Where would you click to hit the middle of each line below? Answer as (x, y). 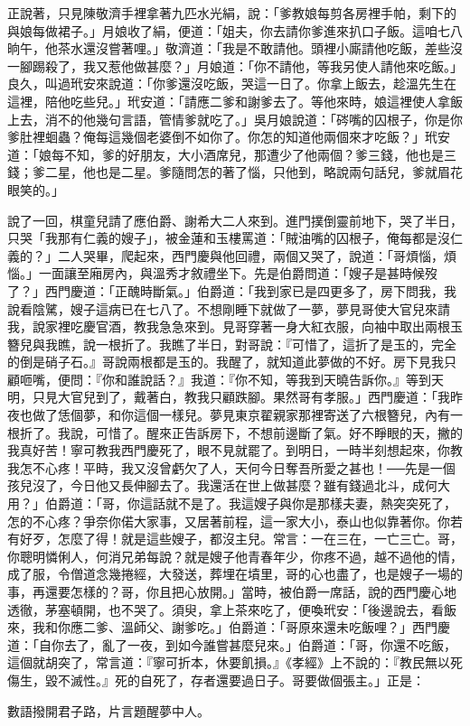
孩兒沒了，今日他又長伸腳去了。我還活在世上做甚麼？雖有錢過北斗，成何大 (229, 485)
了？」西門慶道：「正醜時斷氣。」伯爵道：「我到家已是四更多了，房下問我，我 (232, 290)
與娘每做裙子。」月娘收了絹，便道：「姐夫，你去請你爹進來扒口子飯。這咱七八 (235, 30)
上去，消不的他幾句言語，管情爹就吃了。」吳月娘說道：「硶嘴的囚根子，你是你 (235, 119)
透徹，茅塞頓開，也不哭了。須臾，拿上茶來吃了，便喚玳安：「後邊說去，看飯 (232, 609)
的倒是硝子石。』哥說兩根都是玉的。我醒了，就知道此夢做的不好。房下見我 (226, 362)
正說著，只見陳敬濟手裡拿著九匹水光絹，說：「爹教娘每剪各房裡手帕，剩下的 (232, 13)
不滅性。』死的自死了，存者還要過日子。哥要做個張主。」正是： (241, 679)
